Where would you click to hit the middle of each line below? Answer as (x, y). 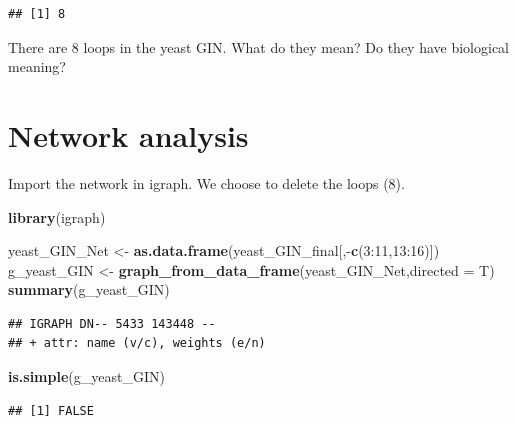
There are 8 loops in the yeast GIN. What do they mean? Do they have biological (258, 46)
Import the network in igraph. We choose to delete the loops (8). (206, 182)
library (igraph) (57, 216)
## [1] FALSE (51, 410)
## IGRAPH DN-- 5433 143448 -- (112, 323)
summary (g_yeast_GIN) (89, 289)
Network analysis (128, 134)
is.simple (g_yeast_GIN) (86, 376)
